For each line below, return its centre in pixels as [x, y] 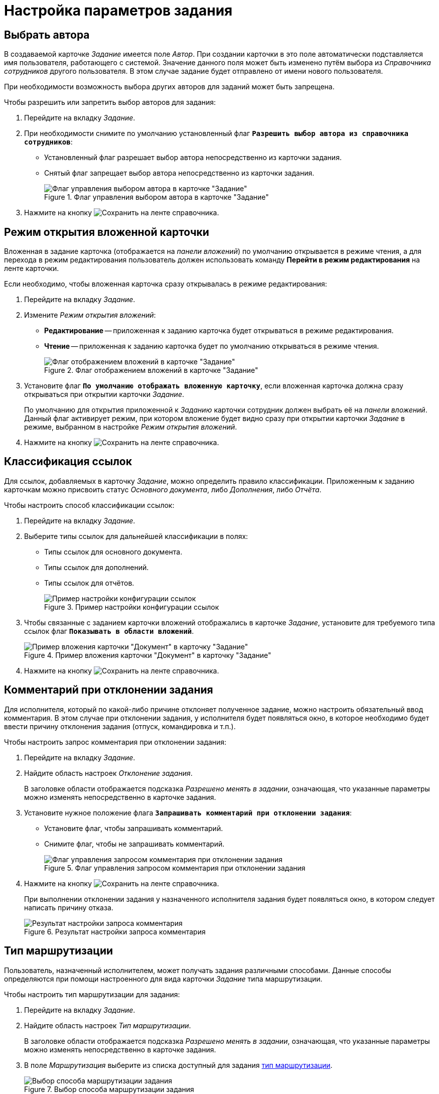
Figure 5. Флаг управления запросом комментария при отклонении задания [175, 868]
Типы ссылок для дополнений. [97, 567]
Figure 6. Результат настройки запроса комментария [115, 931]
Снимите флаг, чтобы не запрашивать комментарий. [134, 844]
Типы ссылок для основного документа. [113, 552]
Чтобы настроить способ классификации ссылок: [89, 505]
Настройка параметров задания [118, 11]
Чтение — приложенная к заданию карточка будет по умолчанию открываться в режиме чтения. [212, 346]
